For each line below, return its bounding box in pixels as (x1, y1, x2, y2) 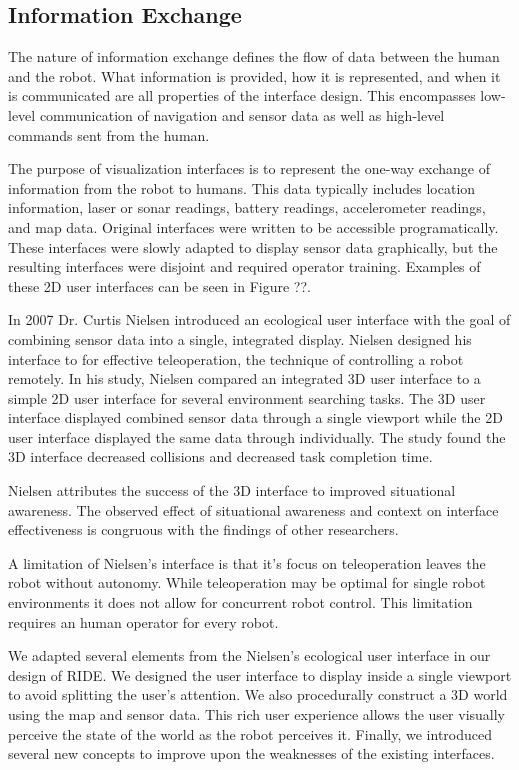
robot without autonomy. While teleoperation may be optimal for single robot (8, 572, 486, 593)
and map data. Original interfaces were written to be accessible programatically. (8, 216, 499, 237)
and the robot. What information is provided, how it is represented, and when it (8, 65, 501, 86)
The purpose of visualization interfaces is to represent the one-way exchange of (8, 158, 490, 179)
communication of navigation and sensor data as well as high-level (39, 104, 445, 125)
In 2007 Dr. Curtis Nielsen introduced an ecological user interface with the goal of (8, 309, 511, 330)
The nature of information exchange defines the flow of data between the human (8, 46, 500, 67)
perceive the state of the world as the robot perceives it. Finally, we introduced (8, 723, 492, 744)
